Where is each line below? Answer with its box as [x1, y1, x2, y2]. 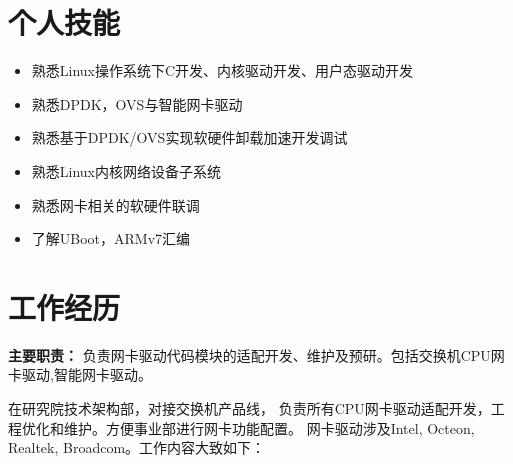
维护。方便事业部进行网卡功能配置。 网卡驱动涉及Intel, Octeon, [63, 417, 475, 438]
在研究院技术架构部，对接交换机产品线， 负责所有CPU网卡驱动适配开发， [8, 398, 491, 418]
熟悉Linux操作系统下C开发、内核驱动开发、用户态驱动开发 [31, 60, 414, 81]
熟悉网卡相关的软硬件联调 [31, 194, 200, 215]
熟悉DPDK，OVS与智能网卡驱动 [31, 93, 243, 114]
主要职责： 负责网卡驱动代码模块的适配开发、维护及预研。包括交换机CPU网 [8, 344, 505, 365]
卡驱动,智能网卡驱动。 [8, 364, 152, 385]
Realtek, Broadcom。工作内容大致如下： [8, 437, 266, 458]
